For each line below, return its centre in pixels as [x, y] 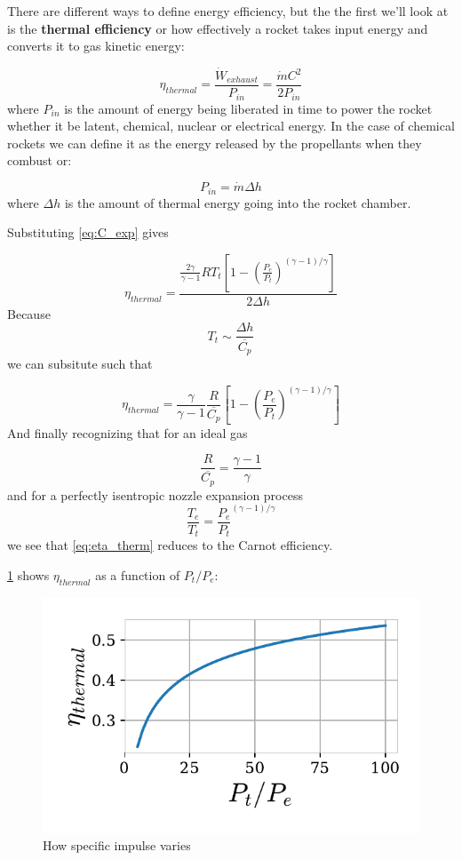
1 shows [28, 574]
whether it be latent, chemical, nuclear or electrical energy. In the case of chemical [231, 126]
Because [29, 313]
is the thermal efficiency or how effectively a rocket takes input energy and [218, 28]
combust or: [40, 160]
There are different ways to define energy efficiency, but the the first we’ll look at [228, 11]
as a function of [138, 574]
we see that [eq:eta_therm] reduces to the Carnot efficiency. [170, 545]
